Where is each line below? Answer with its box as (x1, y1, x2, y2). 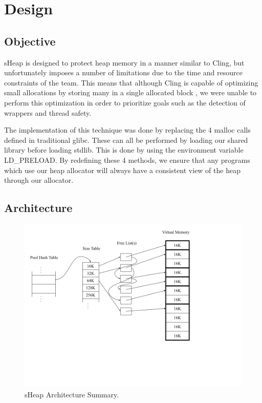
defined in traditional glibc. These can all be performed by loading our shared (4, 134, 248, 145)
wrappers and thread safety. (4, 107, 92, 118)
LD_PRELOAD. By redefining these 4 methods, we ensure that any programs (4, 154, 250, 165)
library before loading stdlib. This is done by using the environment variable (4, 144, 244, 155)
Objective (4, 33, 56, 49)
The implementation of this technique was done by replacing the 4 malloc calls (4, 124, 251, 135)
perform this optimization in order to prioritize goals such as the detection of (4, 97, 246, 108)
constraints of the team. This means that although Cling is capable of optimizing (4, 77, 258, 88)
